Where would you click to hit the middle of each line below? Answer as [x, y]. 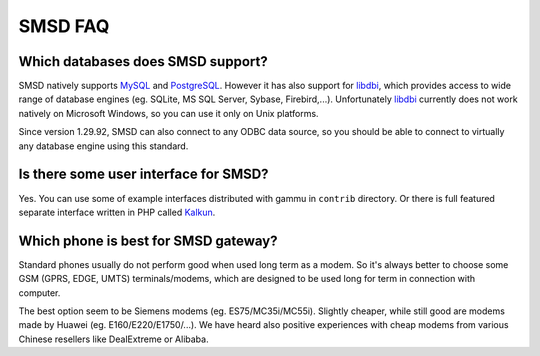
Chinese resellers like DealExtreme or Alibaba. [113, 339]
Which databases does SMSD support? [143, 61]
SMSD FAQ [64, 26]
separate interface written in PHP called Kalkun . [117, 212]
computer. [39, 292]
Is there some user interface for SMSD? [143, 174]
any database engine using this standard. [103, 146]
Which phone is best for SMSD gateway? [148, 240]
